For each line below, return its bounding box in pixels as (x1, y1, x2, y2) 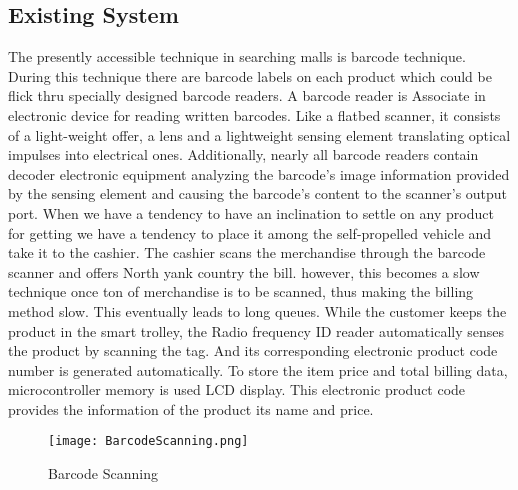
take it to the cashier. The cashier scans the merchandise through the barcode (8, 242, 486, 263)
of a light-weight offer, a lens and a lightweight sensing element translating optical (8, 124, 511, 145)
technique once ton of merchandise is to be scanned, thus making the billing (8, 281, 474, 302)
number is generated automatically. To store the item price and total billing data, (8, 359, 508, 380)
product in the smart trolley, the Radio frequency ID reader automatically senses (8, 320, 504, 341)
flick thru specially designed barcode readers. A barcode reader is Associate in (8, 85, 486, 106)
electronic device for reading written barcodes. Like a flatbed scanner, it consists (8, 104, 501, 125)
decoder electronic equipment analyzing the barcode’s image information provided (8, 163, 510, 184)
